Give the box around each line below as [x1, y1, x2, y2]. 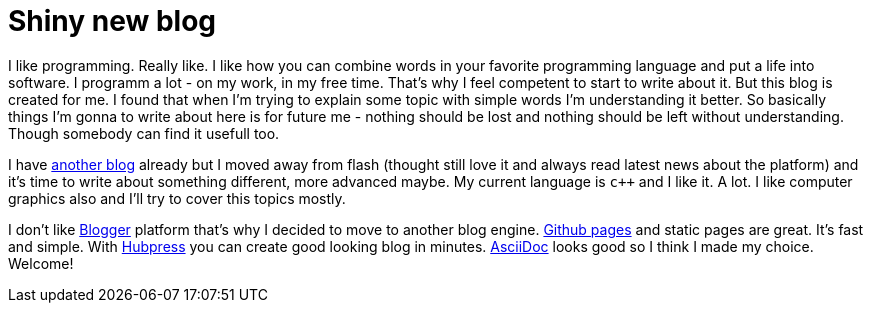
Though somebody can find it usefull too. [8, 124, 280, 142]
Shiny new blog [8, 4, 217, 38]
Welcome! [8, 254, 74, 272]
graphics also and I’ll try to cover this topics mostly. [8, 189, 346, 207]
